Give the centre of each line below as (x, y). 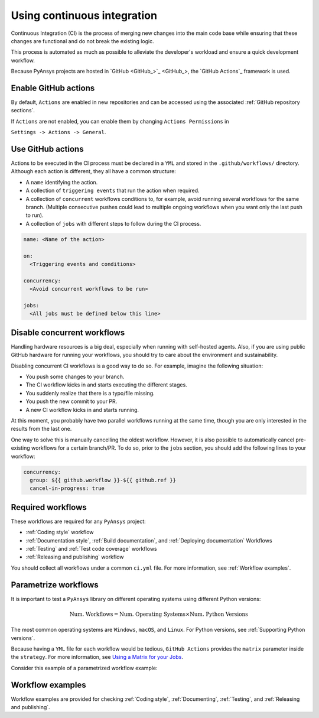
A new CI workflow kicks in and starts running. (82, 410)
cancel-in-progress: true (67, 488)
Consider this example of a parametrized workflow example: (84, 668)
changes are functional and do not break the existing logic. (82, 41)
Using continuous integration (84, 15)
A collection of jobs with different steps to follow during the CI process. (113, 223)
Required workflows (49, 507)
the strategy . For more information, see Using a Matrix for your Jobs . (97, 657)
